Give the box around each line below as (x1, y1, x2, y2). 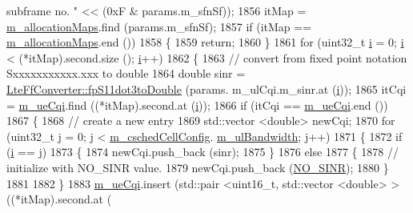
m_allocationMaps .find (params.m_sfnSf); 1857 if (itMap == (6, 18, 312, 34)
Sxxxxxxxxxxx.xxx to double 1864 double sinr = (6, 65, 246, 82)
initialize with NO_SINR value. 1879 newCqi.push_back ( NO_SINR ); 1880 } (6, 159, 389, 175)
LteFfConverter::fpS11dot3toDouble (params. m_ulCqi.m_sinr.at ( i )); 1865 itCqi (6, 80, 407, 97)
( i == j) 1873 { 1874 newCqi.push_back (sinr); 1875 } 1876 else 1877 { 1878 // (6, 143, 399, 160)
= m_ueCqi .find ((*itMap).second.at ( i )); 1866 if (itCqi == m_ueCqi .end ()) (6, 96, 388, 113)
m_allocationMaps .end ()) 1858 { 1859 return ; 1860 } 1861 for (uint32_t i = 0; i (6, 34, 404, 50)
